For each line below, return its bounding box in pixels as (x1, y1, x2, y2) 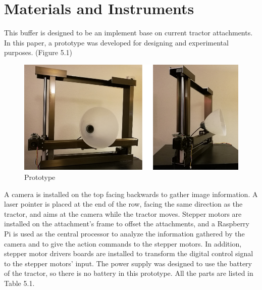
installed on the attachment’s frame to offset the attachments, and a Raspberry (4, 218, 249, 229)
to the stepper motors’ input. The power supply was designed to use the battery (4, 258, 252, 268)
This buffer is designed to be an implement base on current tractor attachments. (4, 27, 253, 38)
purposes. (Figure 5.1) (4, 47, 73, 58)
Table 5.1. (4, 277, 35, 288)
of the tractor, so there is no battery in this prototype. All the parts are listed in (4, 268, 253, 278)
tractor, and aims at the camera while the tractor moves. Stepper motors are (4, 208, 242, 219)
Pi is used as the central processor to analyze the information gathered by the (4, 228, 245, 238)
